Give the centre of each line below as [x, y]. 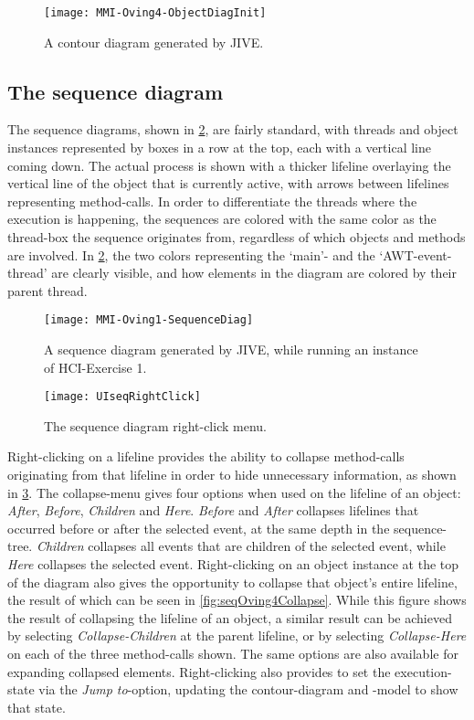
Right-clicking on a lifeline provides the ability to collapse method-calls [206, 456]
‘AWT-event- [416, 254]
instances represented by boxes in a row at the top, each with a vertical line [219, 148]
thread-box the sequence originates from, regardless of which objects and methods [237, 237]
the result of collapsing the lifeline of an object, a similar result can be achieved [230, 617]
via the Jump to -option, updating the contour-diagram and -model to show [248, 689]
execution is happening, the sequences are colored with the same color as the [222, 219]
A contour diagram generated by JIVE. [154, 42]
